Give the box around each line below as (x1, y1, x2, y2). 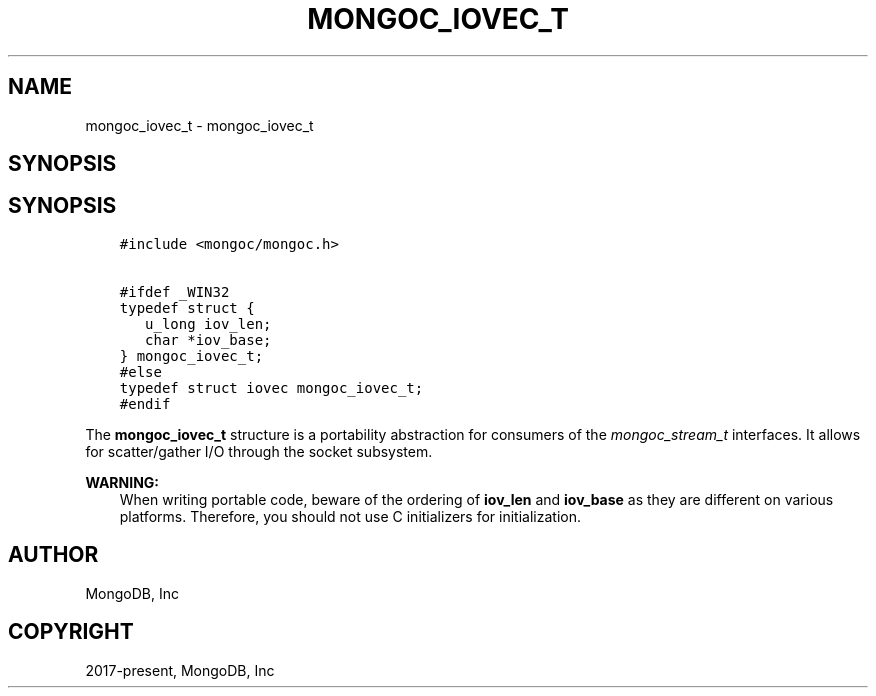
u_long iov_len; (145, 315, 272, 332)
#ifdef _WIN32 (119, 283, 230, 300)
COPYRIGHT (8, 619, 134, 645)
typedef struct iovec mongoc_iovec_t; (119, 379, 424, 396)
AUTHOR (8, 542, 99, 568)
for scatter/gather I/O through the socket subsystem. (85, 442, 433, 460)
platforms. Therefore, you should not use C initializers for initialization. (119, 507, 581, 525)
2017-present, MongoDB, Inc (85, 661, 275, 679)
